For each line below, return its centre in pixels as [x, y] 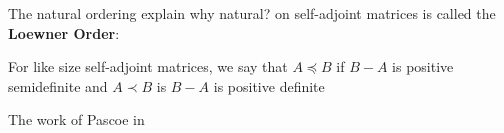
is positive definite [269, 85]
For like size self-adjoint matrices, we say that [148, 66]
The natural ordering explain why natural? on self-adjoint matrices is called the [252, 13]
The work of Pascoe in [76, 119]
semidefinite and [58, 85]
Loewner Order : [64, 32]
